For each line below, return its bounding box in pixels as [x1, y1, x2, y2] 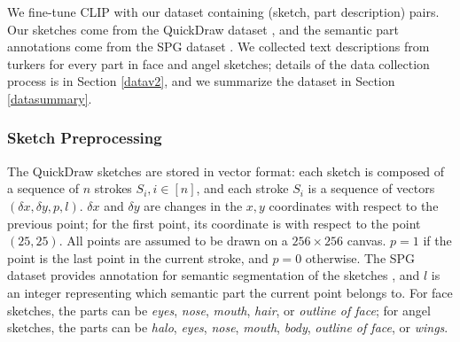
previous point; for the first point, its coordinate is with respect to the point [7, 214, 421, 232]
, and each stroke [196, 179, 289, 198]
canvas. [347, 231, 386, 250]
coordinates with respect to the [269, 196, 439, 214]
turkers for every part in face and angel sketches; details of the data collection [7, 54, 430, 73]
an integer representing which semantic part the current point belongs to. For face [7, 283, 453, 301]
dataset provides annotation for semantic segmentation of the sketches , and [7, 266, 420, 284]
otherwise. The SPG [305, 248, 416, 267]
